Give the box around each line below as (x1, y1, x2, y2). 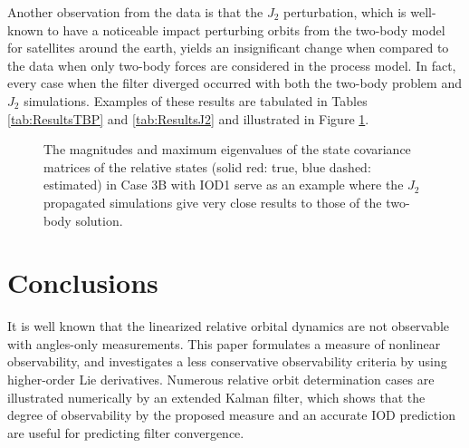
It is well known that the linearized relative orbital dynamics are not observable (7, 317, 450, 336)
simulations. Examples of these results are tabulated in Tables (24, 91, 368, 110)
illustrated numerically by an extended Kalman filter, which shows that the (7, 387, 426, 406)
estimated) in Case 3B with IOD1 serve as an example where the (43, 175, 404, 194)
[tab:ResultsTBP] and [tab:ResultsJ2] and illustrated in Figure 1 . (7, 109, 369, 128)
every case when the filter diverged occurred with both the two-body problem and (7, 73, 462, 93)
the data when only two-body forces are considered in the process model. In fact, (7, 55, 456, 74)
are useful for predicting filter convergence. (7, 423, 244, 442)
